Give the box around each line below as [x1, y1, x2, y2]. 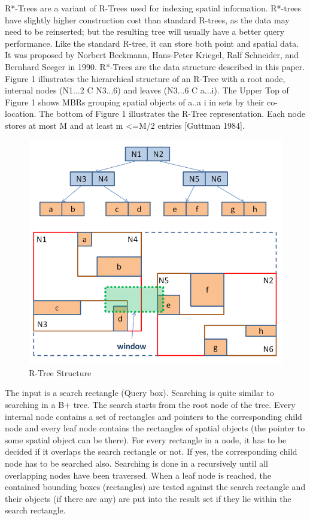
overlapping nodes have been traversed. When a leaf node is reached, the [5, 468, 271, 481]
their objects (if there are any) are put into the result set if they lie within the [5, 492, 291, 504]
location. [5, 107, 37, 120]
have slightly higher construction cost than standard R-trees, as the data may [5, 13, 290, 26]
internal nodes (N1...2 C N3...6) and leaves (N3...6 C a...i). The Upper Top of [5, 84, 289, 96]
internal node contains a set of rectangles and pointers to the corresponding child [5, 410, 302, 422]
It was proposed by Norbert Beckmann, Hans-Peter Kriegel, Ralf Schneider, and [5, 49, 299, 61]
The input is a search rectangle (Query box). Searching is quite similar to [5, 386, 274, 399]
